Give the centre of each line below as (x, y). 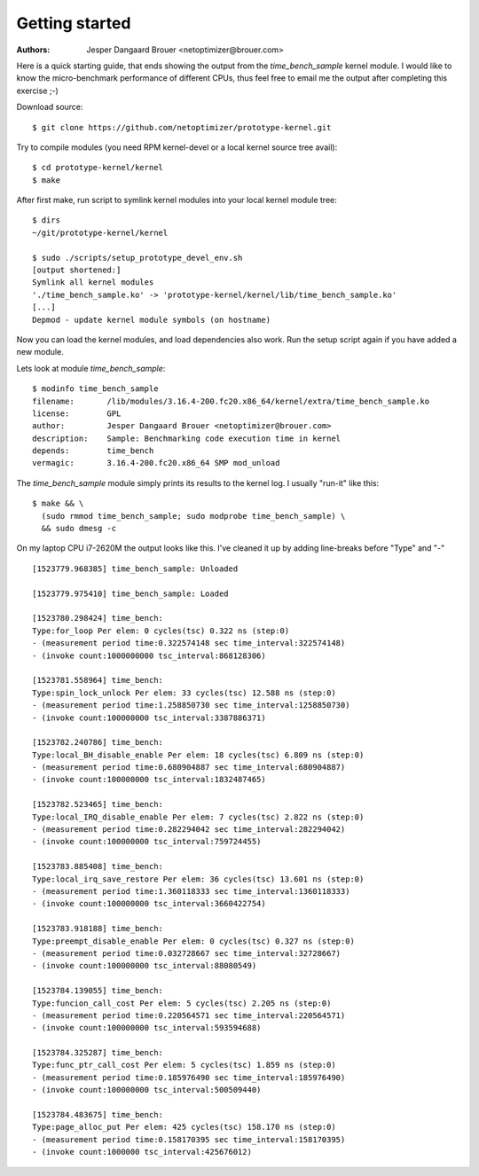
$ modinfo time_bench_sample (95, 389)
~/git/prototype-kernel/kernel (100, 232)
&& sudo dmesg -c (79, 529)
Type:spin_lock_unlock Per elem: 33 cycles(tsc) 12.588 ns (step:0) (184, 693)
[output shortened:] (77, 270)
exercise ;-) (38, 90)
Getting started (74, 23)
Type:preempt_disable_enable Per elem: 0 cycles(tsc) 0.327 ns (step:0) (193, 941)
